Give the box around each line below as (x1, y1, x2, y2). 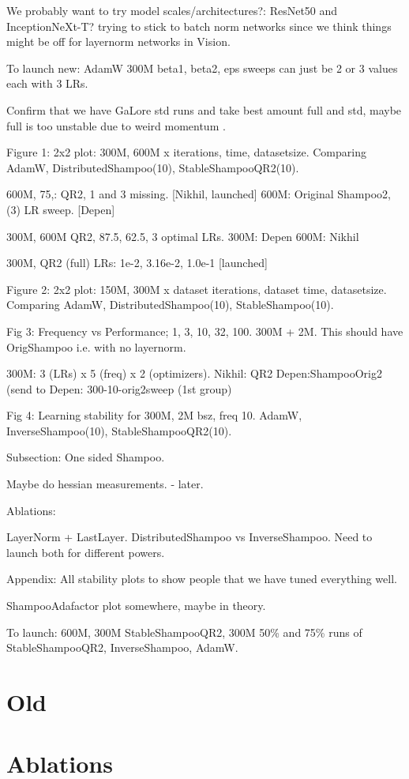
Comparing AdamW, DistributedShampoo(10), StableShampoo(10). (6, 296, 334, 313)
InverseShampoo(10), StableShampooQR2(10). (6, 422, 232, 438)
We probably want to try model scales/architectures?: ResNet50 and (6, 2, 338, 18)
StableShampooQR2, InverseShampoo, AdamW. (6, 639, 238, 656)
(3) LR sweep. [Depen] (6, 201, 115, 217)
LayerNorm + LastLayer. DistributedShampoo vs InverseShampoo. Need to (6, 529, 373, 545)
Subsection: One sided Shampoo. (6, 449, 165, 465)
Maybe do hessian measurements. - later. (6, 476, 204, 492)
